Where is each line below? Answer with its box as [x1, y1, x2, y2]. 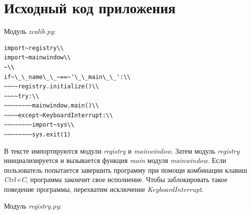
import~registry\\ [4, 44, 64, 52]
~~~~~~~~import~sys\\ [4, 121, 75, 129]
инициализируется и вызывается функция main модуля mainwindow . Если [4, 155, 226, 165]
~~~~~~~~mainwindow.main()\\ [4, 102, 99, 109]
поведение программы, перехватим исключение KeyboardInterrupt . [4, 184, 204, 194]
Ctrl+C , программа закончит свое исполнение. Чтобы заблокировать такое [4, 174, 227, 185]
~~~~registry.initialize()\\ [4, 83, 99, 90]
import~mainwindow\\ [4, 54, 71, 61]
